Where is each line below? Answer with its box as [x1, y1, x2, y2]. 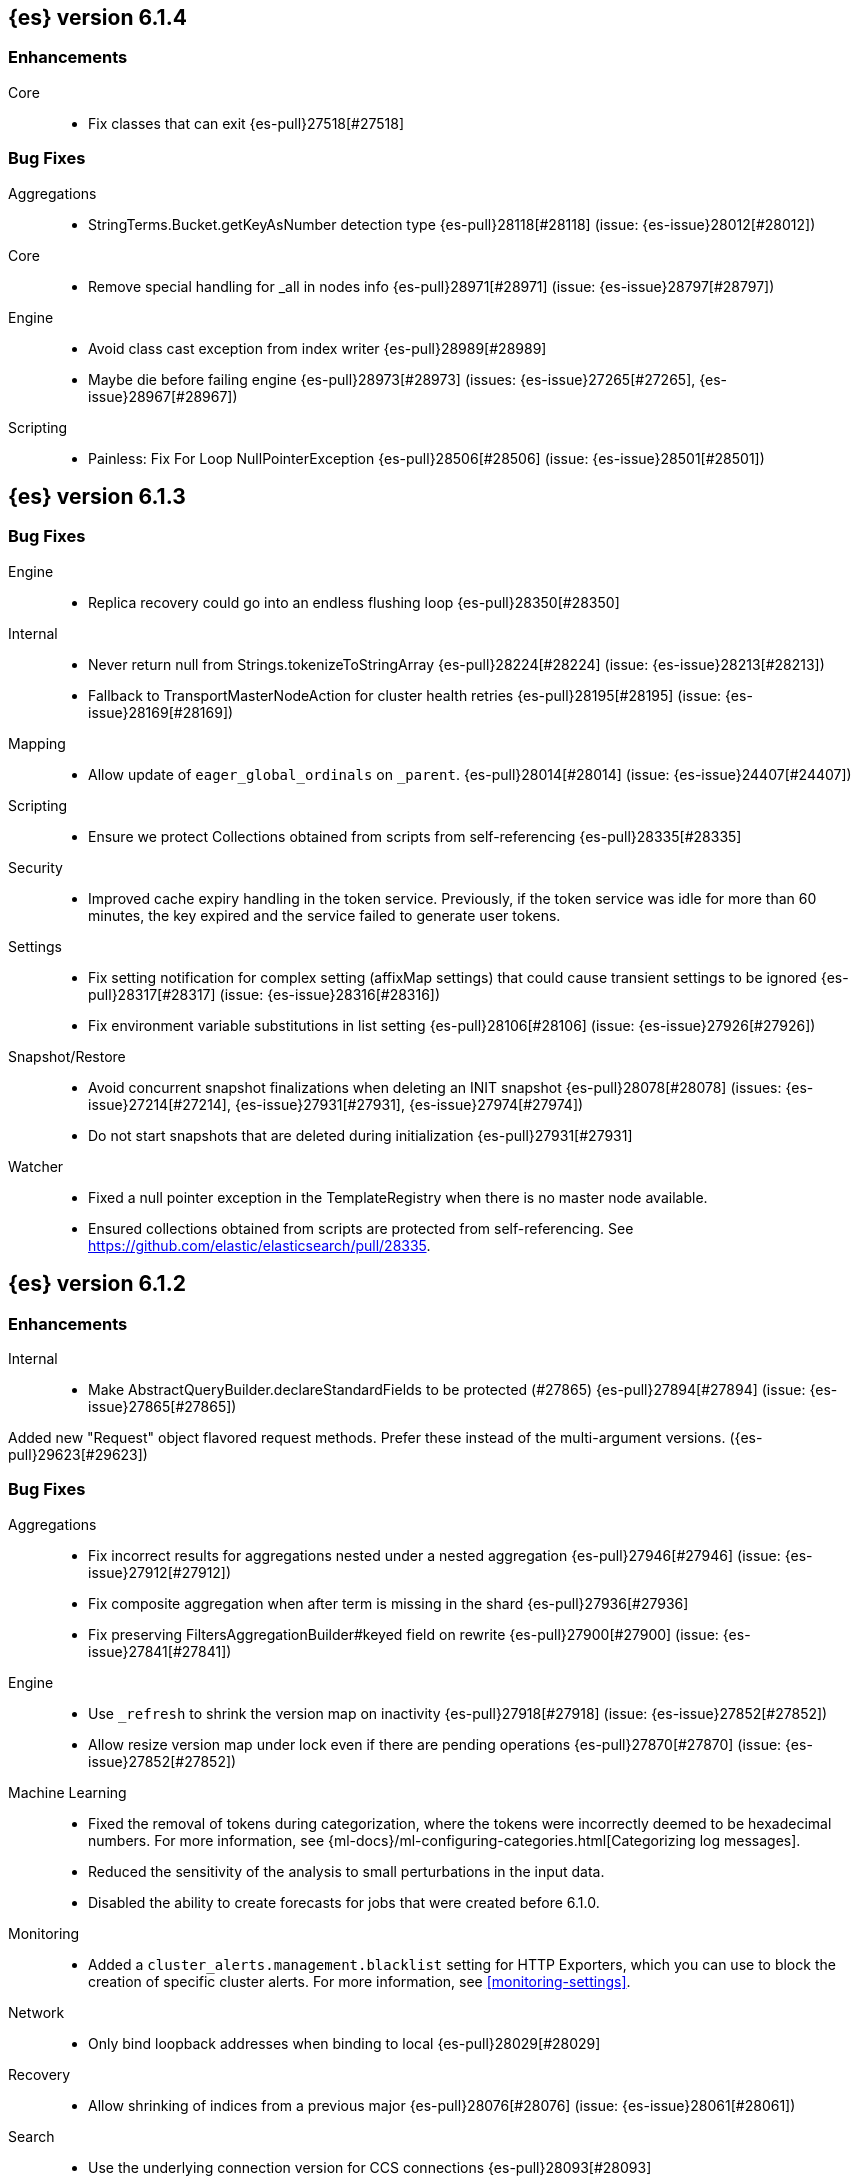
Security [8, 858, 63, 876]
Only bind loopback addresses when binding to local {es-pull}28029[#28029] [88, 2034, 601, 2052]
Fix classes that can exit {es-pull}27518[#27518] [88, 114, 405, 132]
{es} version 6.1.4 [8, 5, 187, 30]
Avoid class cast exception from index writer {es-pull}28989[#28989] [88, 339, 547, 357]
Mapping [8, 734, 66, 752]
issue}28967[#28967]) [88, 387, 238, 405]
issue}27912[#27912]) [88, 1563, 232, 1581]
